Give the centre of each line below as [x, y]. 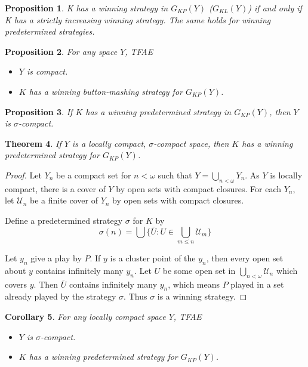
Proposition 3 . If [39, 111]
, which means [194, 284]
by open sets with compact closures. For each [199, 188]
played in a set [257, 284]
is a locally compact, [109, 143]
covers [16, 284]
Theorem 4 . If [33, 143]
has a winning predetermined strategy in [158, 111]
